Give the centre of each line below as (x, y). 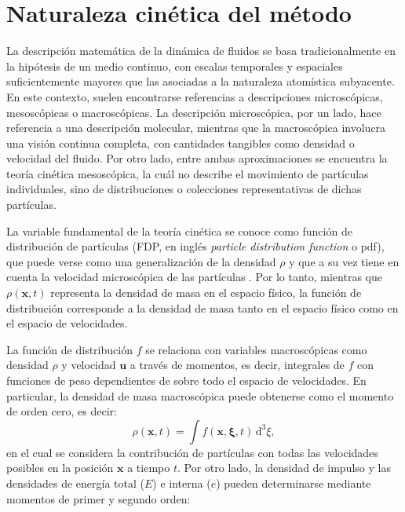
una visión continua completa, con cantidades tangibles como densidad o (181, 143)
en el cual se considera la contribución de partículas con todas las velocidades (192, 452)
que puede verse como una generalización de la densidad (141, 261)
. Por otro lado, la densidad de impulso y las (284, 468)
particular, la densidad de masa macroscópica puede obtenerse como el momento (200, 395)
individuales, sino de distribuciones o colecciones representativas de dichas (184, 189)
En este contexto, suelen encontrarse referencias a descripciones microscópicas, (195, 96)
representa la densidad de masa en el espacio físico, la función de (206, 293)
